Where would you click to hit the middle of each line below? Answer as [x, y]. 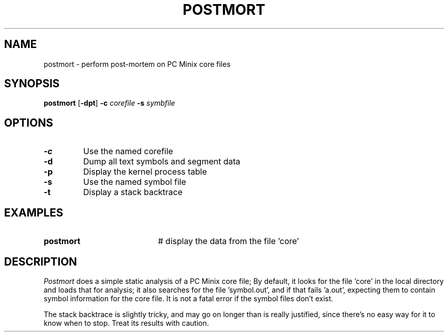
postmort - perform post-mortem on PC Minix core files [137, 64]
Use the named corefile [128, 151]
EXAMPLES [34, 212]
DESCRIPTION [41, 261]
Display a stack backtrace [133, 192]
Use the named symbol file [135, 182]
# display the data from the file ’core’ [228, 241]
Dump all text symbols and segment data [162, 162]
